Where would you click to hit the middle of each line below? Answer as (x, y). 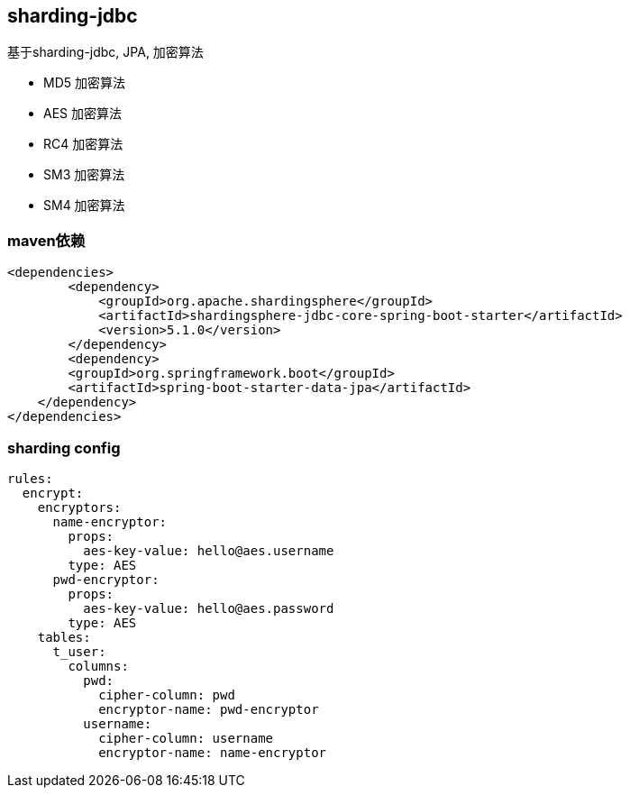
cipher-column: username (186, 738)
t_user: (79, 651)
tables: (64, 637)
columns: (98, 666)
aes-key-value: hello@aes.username (209, 550)
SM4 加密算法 (84, 206)
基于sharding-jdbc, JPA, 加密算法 (105, 52)
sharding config (64, 448)
